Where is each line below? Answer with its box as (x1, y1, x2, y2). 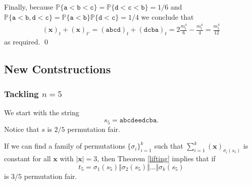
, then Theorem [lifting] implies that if (97, 153, 216, 163)
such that (154, 141, 183, 151)
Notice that (4, 123, 39, 134)
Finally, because (4, 2, 54, 12)
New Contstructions (4, 61, 111, 76)
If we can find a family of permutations (4, 141, 125, 151)
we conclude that (141, 11, 194, 22)
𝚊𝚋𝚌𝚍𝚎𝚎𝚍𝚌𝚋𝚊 (119, 117, 157, 124)
